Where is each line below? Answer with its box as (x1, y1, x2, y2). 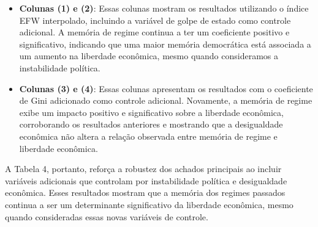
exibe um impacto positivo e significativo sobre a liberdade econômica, (19, 106, 284, 118)
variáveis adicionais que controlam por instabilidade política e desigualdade (5, 174, 287, 187)
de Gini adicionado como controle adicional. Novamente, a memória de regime (19, 94, 312, 107)
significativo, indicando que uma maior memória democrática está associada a (19, 37, 311, 50)
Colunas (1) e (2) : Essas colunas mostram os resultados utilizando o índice (19, 2, 309, 14)
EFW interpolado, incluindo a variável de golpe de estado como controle (19, 13, 291, 26)
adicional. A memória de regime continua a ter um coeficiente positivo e (19, 26, 290, 38)
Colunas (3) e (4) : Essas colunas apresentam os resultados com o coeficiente (19, 82, 313, 95)
